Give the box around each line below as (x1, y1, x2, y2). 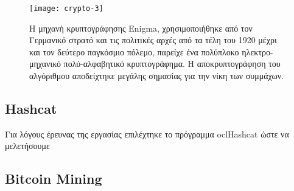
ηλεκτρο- (242, 45, 273, 58)
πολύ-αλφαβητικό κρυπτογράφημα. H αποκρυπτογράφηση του (63, 57, 281, 70)
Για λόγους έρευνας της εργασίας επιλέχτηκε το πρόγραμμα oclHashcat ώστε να (5, 127, 289, 140)
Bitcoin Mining (5, 169, 102, 188)
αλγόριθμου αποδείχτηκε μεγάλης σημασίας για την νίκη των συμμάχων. (29, 69, 284, 82)
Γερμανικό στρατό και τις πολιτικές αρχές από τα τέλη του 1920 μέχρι (29, 33, 277, 46)
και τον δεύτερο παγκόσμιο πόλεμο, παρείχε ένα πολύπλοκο (29, 45, 239, 58)
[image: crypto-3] (29, 4, 103, 13)
